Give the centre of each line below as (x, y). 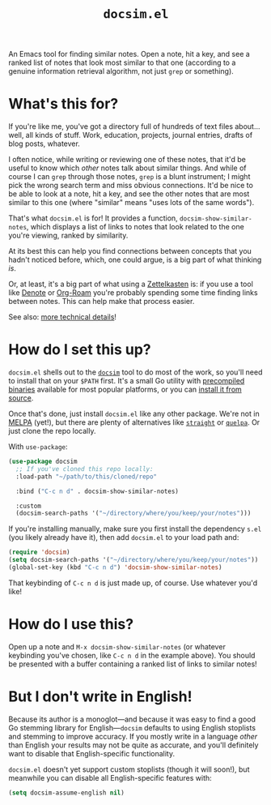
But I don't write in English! (100, 697)
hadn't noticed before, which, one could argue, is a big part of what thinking (135, 260)
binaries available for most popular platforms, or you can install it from (125, 390)
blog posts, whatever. (44, 143)
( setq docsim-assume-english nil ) (67, 793)
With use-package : (38, 447)
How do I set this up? (80, 350)
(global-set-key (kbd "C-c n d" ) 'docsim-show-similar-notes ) (115, 567)
